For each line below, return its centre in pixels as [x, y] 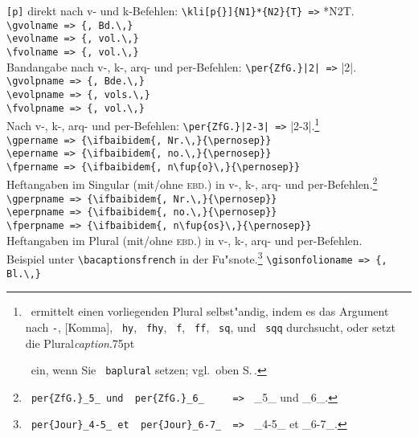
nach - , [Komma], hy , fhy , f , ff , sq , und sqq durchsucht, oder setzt [210, 327]
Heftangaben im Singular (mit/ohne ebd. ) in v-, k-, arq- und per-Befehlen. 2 [192, 183]
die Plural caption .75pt [80, 343]
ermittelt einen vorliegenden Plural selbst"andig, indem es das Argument [210, 311]
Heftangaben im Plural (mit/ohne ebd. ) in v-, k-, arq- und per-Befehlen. [184, 240]
